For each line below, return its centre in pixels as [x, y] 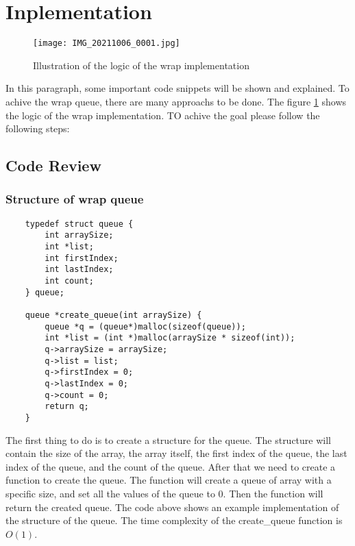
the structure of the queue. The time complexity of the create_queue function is [174, 520]
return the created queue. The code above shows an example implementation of [172, 507]
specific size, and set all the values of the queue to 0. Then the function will [164, 493]
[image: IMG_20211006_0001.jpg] [107, 44]
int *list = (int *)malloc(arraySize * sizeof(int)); [170, 338]
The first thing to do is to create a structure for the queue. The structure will [169, 439]
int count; [69, 281]
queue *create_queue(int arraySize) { [113, 315]
